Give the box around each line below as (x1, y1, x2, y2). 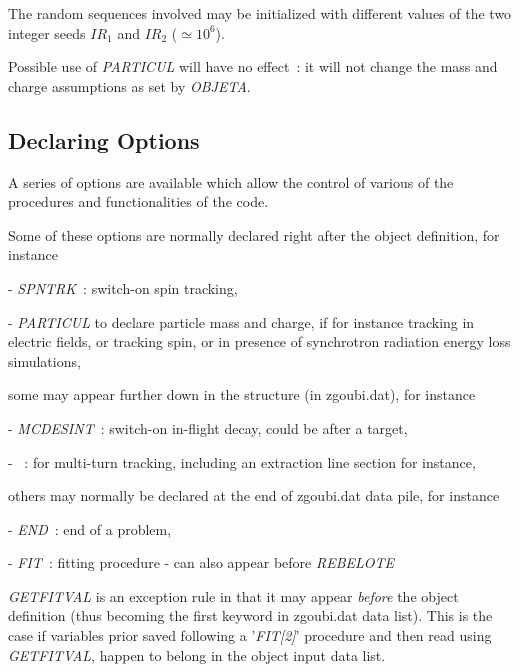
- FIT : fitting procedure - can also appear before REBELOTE (8, 552, 395, 573)
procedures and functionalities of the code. (8, 191, 269, 212)
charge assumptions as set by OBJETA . (8, 75, 251, 96)
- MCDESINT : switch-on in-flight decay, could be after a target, (8, 417, 408, 438)
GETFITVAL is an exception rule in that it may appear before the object (8, 585, 459, 606)
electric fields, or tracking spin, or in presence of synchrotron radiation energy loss (8, 331, 511, 352)
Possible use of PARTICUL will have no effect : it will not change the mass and (8, 56, 498, 77)
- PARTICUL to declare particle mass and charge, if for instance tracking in (8, 311, 475, 332)
